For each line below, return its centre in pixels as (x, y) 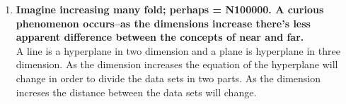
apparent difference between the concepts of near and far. (160, 37)
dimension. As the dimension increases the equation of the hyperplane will (177, 64)
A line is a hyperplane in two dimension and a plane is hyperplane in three (178, 50)
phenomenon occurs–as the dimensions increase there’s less (163, 23)
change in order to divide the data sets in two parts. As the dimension (168, 78)
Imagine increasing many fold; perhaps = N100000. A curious (170, 9)
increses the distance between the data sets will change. (136, 92)
